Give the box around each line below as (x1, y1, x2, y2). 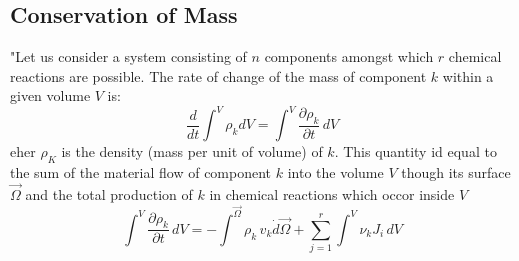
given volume (10, 85, 91, 106)
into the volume (287, 162, 384, 183)
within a (442, 65, 494, 86)
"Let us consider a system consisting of (10, 46, 247, 67)
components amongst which (264, 46, 434, 67)
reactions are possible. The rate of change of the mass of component (10, 65, 427, 86)
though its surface (401, 162, 511, 183)
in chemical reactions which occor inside (209, 184, 455, 205)
